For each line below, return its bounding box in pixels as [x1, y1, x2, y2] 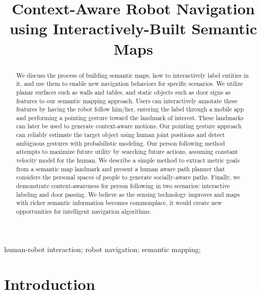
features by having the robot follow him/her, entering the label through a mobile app [16, 105, 244, 114]
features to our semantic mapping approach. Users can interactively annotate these [16, 96, 237, 105]
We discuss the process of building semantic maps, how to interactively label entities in [16, 71, 249, 79]
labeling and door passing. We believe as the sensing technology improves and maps [16, 190, 240, 198]
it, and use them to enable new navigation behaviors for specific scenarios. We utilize [16, 79, 243, 88]
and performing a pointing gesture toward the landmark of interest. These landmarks [16, 113, 244, 122]
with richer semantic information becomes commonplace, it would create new [16, 198, 222, 207]
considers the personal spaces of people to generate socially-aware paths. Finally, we [16, 173, 240, 182]
